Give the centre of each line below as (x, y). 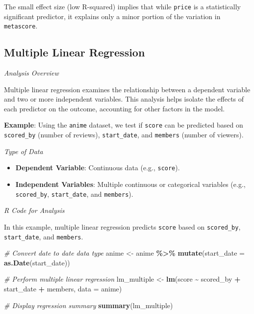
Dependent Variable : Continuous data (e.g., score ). (98, 168)
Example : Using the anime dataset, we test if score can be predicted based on (124, 125)
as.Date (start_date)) (37, 262)
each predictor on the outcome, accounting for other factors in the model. (114, 108)
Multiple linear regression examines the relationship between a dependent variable (127, 89)
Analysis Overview (31, 73)
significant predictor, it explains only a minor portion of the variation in (112, 16)
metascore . (21, 26)
